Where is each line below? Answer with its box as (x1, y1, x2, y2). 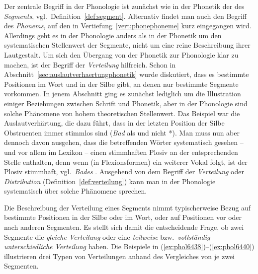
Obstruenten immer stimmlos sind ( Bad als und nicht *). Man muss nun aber (4, 127, 240, 137)
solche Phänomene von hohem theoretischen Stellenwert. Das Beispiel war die (4, 108, 240, 118)
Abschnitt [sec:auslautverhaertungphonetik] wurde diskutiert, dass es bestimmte (4, 69, 249, 79)
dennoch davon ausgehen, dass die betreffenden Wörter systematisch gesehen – (4, 137, 244, 147)
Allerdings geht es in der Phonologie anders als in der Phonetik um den (4, 30, 222, 40)
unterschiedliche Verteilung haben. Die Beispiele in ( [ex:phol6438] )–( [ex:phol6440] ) (4, 241, 255, 252)
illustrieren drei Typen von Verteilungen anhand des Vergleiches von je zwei (4, 251, 235, 261)
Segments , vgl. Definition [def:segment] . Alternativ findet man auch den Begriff (4, 10, 247, 21)
